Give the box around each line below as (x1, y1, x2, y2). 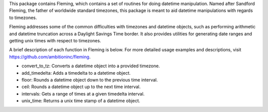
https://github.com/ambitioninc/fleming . (9, 54, 91, 60)
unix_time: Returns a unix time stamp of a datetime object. (21, 98, 140, 104)
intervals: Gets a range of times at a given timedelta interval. (21, 91, 145, 97)
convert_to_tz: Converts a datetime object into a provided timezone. (21, 63, 160, 69)
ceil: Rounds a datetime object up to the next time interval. (21, 84, 141, 90)
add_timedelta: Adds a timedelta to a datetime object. (21, 70, 131, 76)
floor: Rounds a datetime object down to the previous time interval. (21, 77, 158, 83)
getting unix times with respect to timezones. (9, 37, 101, 43)
